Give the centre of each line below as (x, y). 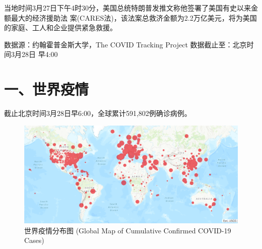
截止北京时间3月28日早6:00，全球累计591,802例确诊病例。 (98, 113)
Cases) (34, 240)
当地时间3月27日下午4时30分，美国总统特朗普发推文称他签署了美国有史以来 (127, 8)
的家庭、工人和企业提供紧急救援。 (60, 27)
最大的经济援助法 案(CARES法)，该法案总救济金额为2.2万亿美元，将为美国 (134, 17)
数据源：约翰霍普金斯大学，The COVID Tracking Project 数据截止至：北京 (125, 44)
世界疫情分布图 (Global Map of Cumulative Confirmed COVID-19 (128, 230)
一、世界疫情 (47, 89)
